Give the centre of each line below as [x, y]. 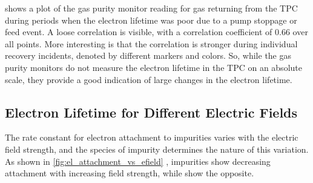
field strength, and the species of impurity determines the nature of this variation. [157, 149]
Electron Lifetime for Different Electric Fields [151, 112]
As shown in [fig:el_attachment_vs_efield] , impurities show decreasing [138, 161]
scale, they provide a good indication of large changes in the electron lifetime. [149, 79]
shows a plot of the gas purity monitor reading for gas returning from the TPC [151, 8]
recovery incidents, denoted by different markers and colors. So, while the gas [148, 55]
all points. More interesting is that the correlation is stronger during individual [151, 43]
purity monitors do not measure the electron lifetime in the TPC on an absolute [153, 67]
